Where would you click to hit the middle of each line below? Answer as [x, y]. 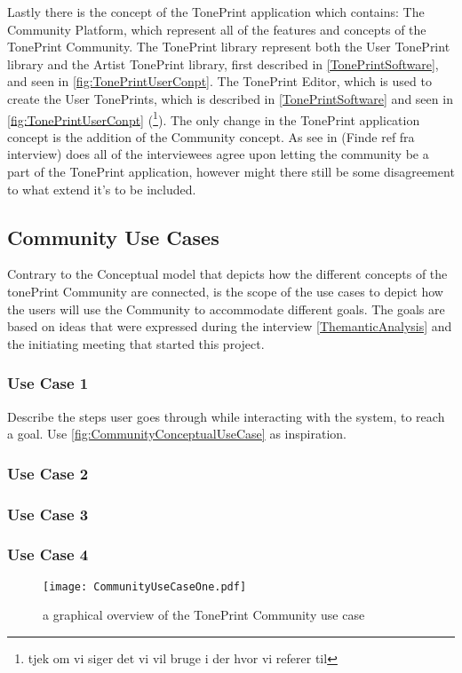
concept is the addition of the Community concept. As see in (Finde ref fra [211, 136]
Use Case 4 [48, 554]
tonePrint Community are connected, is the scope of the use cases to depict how [225, 291]
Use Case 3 [48, 514]
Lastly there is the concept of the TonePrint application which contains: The [216, 12]
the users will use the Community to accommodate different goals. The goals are [226, 309]
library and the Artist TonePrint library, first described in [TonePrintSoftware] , [223, 63]
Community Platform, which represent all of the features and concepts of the [217, 29]
